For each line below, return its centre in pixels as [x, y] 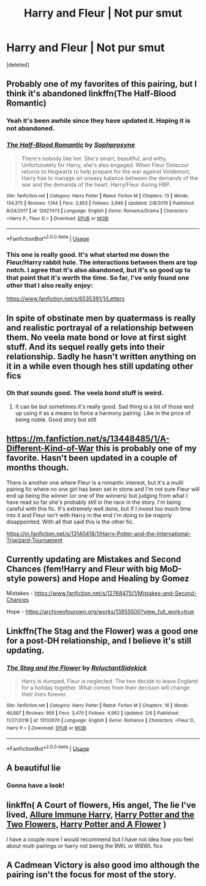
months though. [38, 468]
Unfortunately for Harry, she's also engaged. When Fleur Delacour [105, 165]
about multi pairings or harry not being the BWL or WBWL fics [85, 845]
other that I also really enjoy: [50, 285]
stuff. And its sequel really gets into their [86, 347]
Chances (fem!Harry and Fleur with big [82, 569]
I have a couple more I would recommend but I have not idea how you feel [100, 839]
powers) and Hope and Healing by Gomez [108, 578]
